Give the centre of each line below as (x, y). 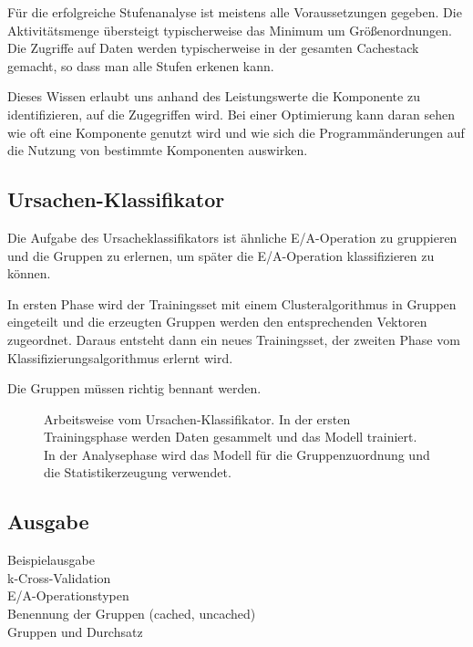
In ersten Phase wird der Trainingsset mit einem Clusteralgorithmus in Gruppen (232, 303)
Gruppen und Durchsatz (75, 631)
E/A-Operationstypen (68, 595)
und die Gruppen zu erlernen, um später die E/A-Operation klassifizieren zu (221, 255)
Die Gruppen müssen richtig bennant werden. (134, 388)
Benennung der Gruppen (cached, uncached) (132, 614)
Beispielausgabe (51, 560)
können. (29, 273)
